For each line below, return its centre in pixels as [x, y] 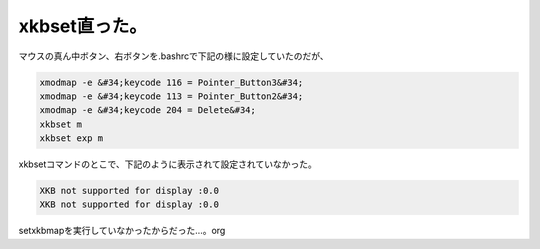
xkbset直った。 [82, 26]
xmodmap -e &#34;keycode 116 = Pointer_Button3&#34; [171, 82]
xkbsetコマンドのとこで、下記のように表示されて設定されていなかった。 [167, 164]
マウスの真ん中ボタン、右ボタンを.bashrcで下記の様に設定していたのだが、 [173, 56]
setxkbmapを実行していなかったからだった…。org [122, 231]
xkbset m [61, 124]
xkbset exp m [71, 138]
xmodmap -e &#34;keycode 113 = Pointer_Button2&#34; [171, 96]
